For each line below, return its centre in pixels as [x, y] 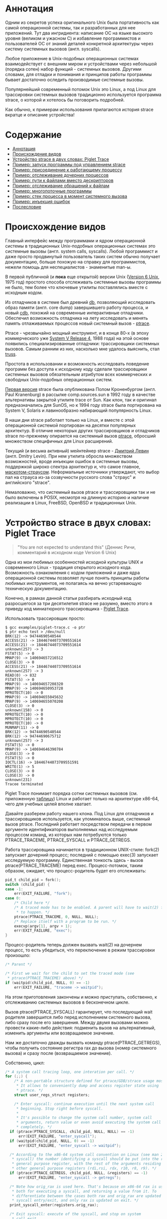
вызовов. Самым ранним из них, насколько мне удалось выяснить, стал [83, 349]
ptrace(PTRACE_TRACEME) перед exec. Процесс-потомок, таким [74, 865]
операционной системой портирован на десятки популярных [71, 425]
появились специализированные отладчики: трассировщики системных [82, 343]
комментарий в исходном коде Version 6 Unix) [67, 552]
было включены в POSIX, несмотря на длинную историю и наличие [77, 497]
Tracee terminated [24, 784]
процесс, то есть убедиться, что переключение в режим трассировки [80, 950]
